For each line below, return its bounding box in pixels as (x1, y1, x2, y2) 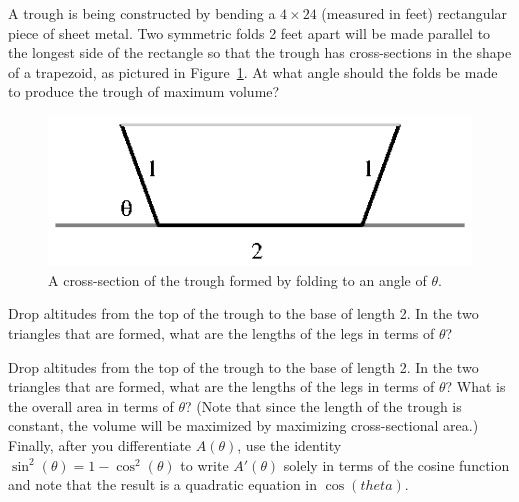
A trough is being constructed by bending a (8, 3, 276, 23)
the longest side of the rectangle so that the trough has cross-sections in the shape (8, 42, 512, 63)
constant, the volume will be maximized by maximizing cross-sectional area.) (8, 415, 479, 436)
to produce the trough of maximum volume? (8, 81, 280, 102)
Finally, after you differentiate (8, 435, 192, 456)
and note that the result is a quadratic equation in (8, 474, 318, 495)
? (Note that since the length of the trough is (185, 395, 462, 416)
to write (180, 454, 229, 475)
